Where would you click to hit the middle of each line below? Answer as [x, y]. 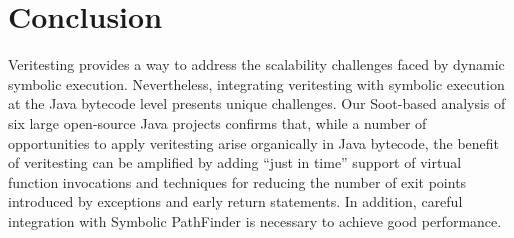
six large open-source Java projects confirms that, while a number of [217, 122]
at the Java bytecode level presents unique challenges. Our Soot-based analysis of [257, 103]
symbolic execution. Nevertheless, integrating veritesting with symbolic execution [256, 83]
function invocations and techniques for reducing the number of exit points [237, 181]
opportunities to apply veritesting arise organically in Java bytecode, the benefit [254, 142]
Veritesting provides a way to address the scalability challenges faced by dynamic [256, 64]
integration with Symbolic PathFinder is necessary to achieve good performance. [255, 220]
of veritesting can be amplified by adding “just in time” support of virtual [235, 162]
